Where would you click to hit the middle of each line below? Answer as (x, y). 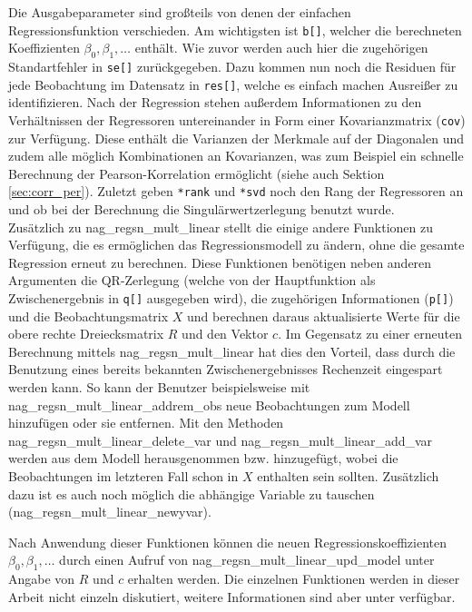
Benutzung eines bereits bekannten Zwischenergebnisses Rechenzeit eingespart (226, 369)
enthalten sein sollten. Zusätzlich (348, 476)
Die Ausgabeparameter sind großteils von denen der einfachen (180, 12)
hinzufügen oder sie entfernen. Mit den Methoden (146, 423)
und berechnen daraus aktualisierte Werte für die (324, 316)
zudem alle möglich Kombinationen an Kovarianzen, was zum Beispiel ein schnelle (236, 156)
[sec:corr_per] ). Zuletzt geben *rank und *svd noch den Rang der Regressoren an (236, 191)
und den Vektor (225, 334)
